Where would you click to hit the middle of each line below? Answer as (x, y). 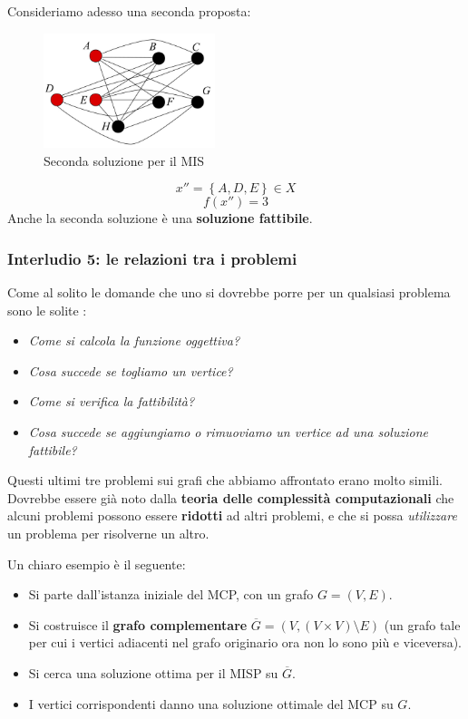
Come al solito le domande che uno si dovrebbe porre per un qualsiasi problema (229, 292)
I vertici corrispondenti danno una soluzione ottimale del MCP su (211, 703)
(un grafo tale (422, 624)
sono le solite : (47, 310)
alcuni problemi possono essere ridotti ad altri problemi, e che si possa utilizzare (232, 515)
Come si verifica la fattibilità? (112, 401)
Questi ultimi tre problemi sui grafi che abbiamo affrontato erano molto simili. (225, 480)
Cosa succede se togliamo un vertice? (131, 370)
